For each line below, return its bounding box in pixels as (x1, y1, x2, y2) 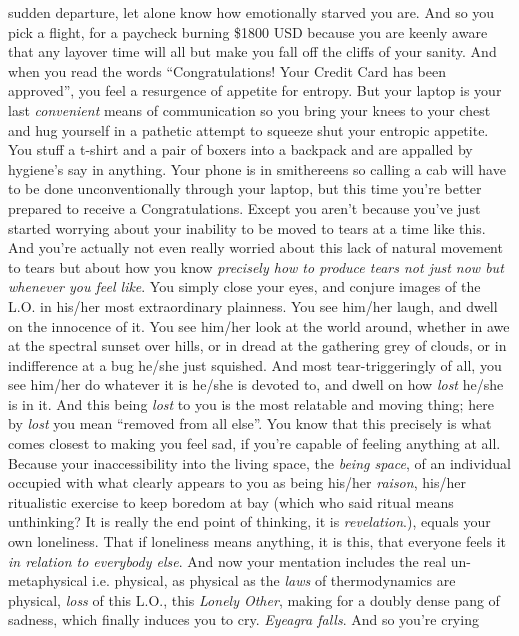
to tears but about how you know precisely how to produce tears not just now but (8, 256, 504, 277)
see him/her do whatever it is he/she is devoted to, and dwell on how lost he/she (8, 374, 504, 395)
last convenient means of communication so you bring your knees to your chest (8, 99, 491, 120)
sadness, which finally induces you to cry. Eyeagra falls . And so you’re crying (8, 609, 479, 630)
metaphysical (8, 570, 88, 591)
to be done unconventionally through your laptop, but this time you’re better (8, 178, 482, 199)
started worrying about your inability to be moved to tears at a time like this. (8, 217, 486, 238)
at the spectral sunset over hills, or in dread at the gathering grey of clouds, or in (8, 335, 507, 356)
